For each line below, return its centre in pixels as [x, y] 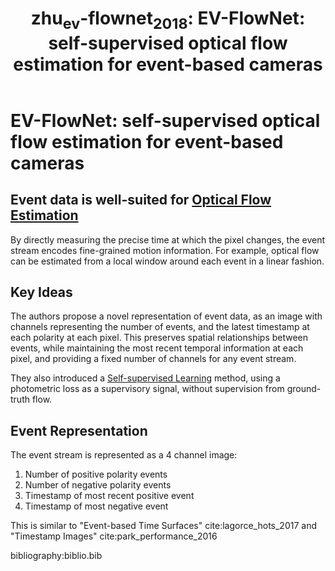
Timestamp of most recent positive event [109, 496]
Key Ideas [41, 292]
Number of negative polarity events [98, 485]
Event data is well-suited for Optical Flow [141, 200]
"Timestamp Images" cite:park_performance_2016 [114, 536]
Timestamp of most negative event [96, 506]
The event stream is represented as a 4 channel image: [124, 455]
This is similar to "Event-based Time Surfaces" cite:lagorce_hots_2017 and [163, 526]
